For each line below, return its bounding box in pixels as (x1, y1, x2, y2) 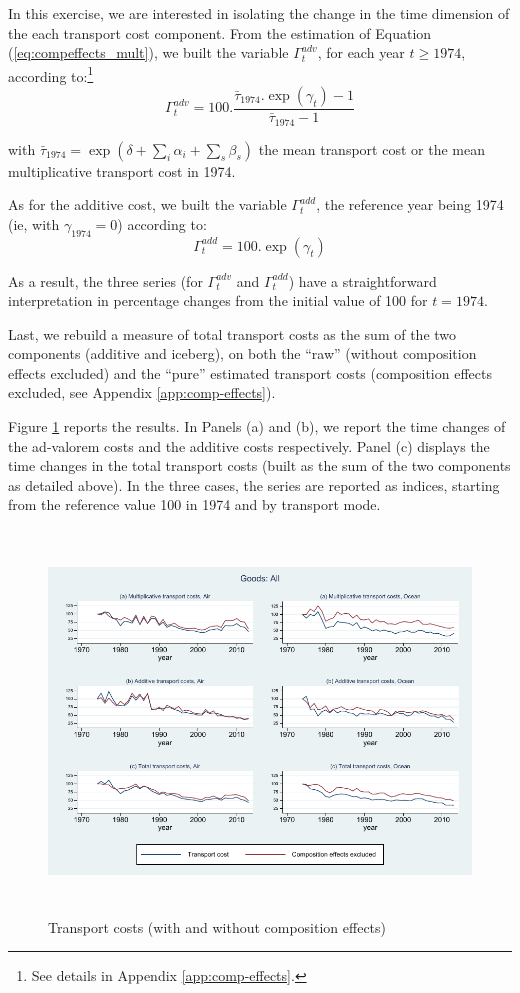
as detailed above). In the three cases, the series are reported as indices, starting (8, 474, 500, 495)
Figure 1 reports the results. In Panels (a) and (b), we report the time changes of (8, 416, 506, 437)
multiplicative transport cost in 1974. (8, 160, 236, 181)
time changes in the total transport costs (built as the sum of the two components (8, 455, 511, 476)
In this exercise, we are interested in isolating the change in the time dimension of (8, 3, 510, 23)
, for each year (317, 42, 405, 63)
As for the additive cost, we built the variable (8, 194, 287, 215)
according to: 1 (8, 62, 94, 86)
